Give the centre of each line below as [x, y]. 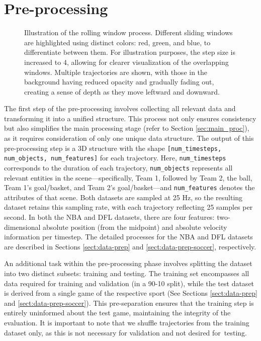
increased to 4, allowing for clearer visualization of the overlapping [126, 62]
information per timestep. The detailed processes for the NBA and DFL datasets [128, 237]
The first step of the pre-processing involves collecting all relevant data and [120, 108]
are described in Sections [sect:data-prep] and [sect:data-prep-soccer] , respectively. [130, 246]
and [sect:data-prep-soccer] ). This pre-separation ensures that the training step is [129, 303]
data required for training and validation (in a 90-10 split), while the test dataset [129, 283]
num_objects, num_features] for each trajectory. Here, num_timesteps [115, 158]
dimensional [22, 227]
